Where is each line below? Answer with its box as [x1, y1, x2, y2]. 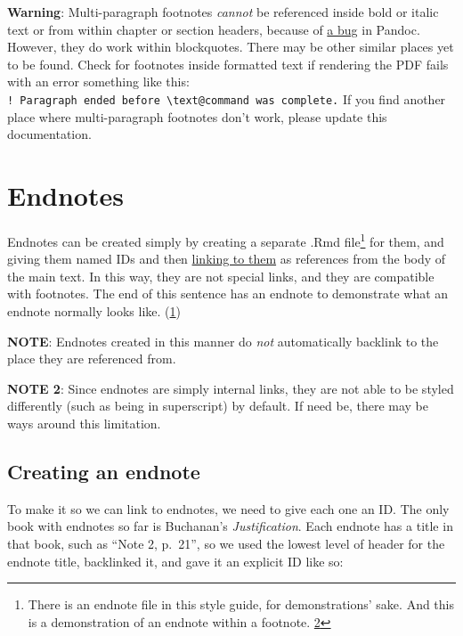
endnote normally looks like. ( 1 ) [7, 301, 181, 320]
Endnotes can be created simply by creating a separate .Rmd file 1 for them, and [7, 229, 444, 250]
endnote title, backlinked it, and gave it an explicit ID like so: [7, 551, 344, 570]
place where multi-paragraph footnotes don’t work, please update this [7, 107, 387, 126]
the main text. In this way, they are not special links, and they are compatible [7, 266, 435, 285]
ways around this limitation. [7, 413, 161, 432]
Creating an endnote [7, 457, 200, 485]
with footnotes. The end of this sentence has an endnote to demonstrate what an [7, 284, 449, 303]
